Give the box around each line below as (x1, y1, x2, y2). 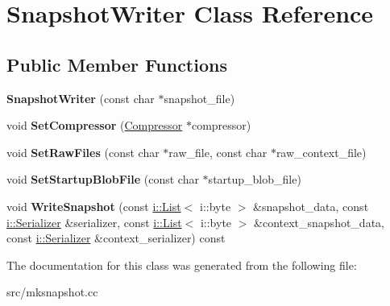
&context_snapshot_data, (254, 213, 384, 230)
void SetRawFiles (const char (6, 143, 160, 160)
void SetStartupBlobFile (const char (6, 171, 199, 188)
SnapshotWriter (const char (6, 89, 155, 106)
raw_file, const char (168, 143, 268, 160)
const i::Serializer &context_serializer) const (6, 229, 226, 246)
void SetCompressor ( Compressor (6, 117, 183, 134)
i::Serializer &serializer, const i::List (6, 213, 182, 230)
